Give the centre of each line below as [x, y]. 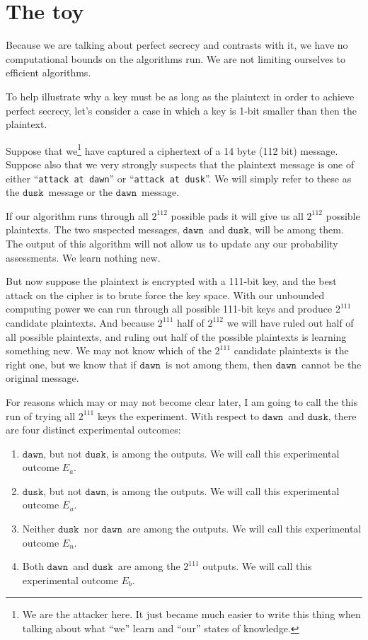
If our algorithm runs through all [77, 215]
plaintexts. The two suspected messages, [93, 229]
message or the [80, 192]
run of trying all [41, 415]
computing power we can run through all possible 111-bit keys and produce [169, 309]
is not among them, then [219, 364]
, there [342, 415]
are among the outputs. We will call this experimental [244, 529]
